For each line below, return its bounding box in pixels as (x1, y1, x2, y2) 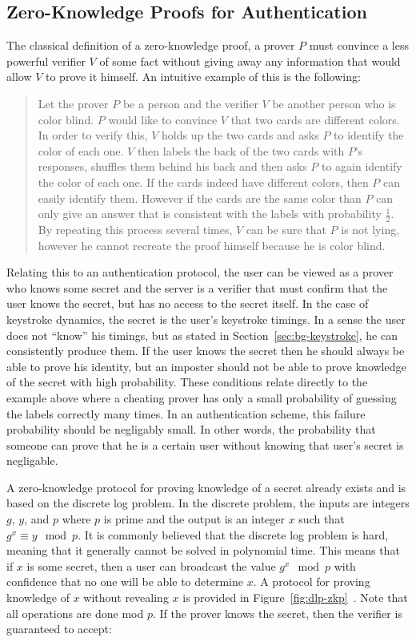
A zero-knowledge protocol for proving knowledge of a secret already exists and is (6, 478, 406, 495)
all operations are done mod (6, 604, 144, 621)
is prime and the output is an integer (103, 511, 286, 527)
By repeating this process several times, (38, 220, 233, 237)
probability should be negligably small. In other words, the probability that (6, 421, 376, 438)
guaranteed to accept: (6, 620, 112, 637)
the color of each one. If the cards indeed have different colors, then (38, 173, 369, 190)
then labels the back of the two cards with (137, 142, 345, 159)
